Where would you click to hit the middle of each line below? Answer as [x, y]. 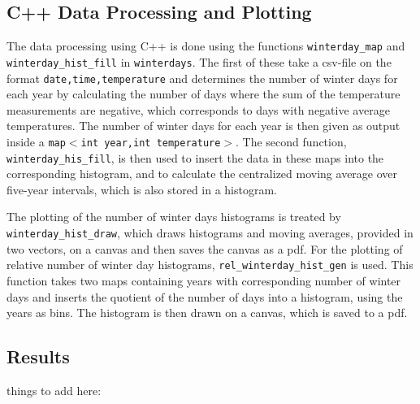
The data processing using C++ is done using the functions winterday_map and [206, 46]
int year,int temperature [151, 143]
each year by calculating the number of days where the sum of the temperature [204, 94]
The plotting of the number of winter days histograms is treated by [174, 217]
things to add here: [54, 390]
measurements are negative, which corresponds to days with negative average [198, 109]
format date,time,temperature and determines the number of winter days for [202, 78]
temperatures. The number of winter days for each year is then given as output [204, 126]
